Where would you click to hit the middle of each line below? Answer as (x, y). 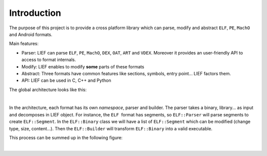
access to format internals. (49, 60)
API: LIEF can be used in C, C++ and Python (66, 80)
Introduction (35, 13)
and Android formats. (31, 34)
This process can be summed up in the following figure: (66, 138)
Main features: (24, 44)
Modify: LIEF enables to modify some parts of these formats (83, 66)
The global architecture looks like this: (48, 90)
